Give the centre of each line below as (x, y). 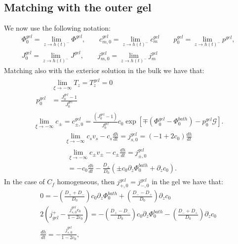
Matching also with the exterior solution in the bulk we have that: (104, 70)
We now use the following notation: (57, 28)
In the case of (24, 182)
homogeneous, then (86, 182)
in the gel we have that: (187, 182)
